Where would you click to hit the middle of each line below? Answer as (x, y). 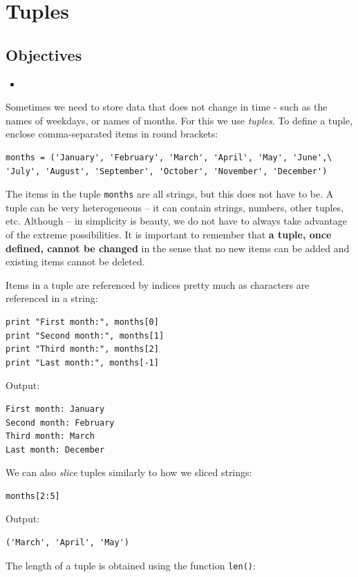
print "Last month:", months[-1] (82, 362)
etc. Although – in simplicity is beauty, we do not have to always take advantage (177, 221)
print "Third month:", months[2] (82, 349)
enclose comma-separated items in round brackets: (112, 134)
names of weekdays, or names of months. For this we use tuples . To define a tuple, (179, 120)
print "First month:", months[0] (82, 322)
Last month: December (55, 450)
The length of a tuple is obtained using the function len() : (131, 565)
